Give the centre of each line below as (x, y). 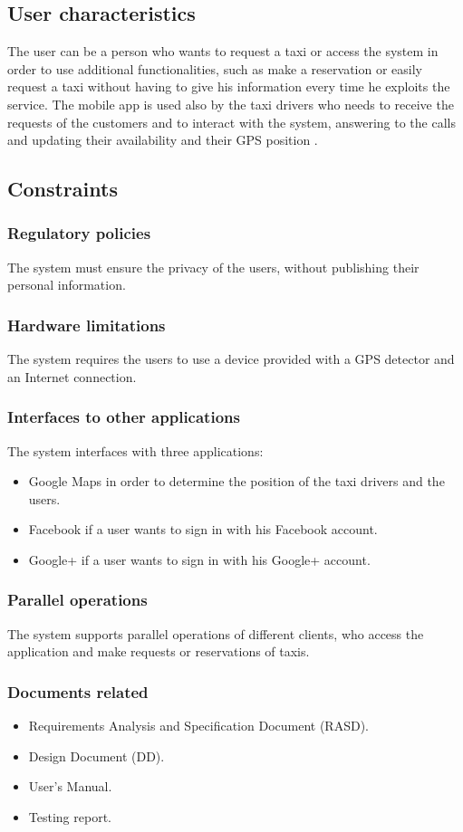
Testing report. (70, 816)
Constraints (63, 189)
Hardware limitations (87, 325)
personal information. (67, 285)
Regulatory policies (79, 233)
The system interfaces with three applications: (135, 450)
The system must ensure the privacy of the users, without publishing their (213, 267)
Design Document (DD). (96, 755)
